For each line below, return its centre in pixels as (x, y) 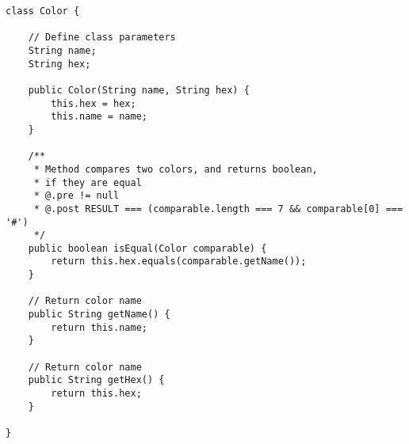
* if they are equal (88, 182)
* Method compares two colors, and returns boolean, (176, 169)
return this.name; (99, 327)
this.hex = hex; (94, 103)
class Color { (43, 11)
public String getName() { (99, 315)
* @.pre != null (76, 196)
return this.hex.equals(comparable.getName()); (179, 262)
